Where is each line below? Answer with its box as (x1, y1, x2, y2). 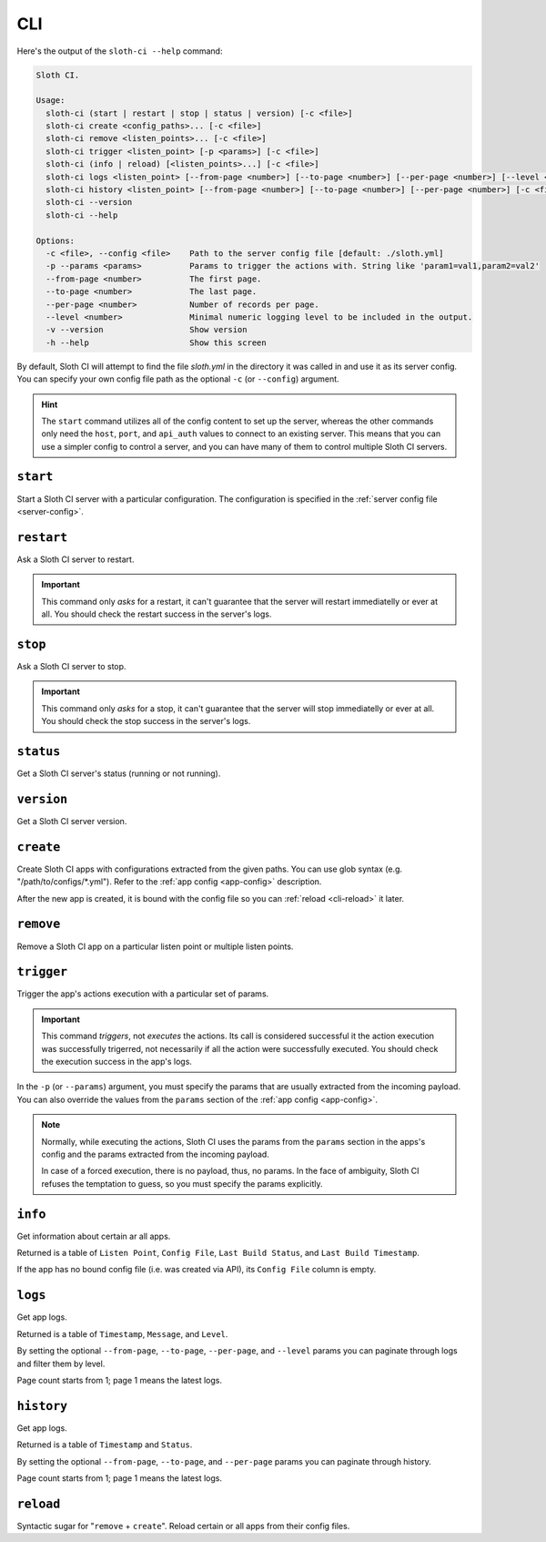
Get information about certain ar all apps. (16, 1231, 171, 1241)
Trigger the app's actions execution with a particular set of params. (16, 988, 269, 999)
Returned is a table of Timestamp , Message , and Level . (16, 1328, 228, 1339)
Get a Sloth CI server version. (16, 815, 127, 826)
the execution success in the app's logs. (41, 1057, 193, 1067)
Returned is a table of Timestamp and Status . (16, 1439, 193, 1450)
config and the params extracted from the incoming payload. (41, 1149, 270, 1159)
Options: (35, 235, 76, 246)
